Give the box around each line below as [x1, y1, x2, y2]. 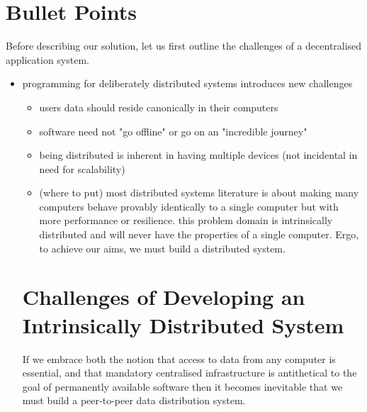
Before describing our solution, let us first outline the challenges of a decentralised [6, 38, 362, 53]
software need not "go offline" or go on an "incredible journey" [39, 123, 307, 138]
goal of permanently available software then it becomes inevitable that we [22, 379, 343, 394]
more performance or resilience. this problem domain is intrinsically [39, 213, 333, 228]
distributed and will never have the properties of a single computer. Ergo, [39, 227, 359, 242]
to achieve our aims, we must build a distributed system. [39, 240, 286, 255]
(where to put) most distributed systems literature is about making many [39, 185, 359, 200]
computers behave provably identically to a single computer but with [39, 199, 339, 213]
